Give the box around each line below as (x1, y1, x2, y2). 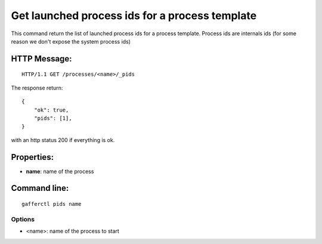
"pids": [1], (33, 115, 72, 122)
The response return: (11, 84, 63, 91)
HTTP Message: (11, 54, 72, 64)
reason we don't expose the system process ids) (11, 38, 131, 45)
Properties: (11, 152, 54, 162)
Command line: (11, 183, 69, 193)
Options (11, 215, 35, 223)
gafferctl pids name (21, 200, 82, 207)
